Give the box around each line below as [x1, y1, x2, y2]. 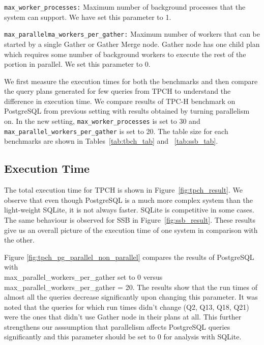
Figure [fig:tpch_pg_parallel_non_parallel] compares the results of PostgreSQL [4, 251, 254, 262]
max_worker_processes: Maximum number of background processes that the [4, 2, 246, 12]
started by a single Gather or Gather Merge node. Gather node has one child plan [4, 38, 260, 49]
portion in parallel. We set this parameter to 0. [4, 59, 151, 69]
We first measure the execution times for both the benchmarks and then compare [4, 75, 258, 86]
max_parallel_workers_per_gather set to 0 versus [4, 271, 163, 282]
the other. [4, 234, 35, 245]
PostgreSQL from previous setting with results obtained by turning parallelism [4, 105, 250, 116]
